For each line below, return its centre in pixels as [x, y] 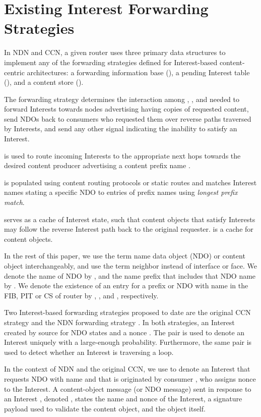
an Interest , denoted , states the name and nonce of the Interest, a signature [123, 399]
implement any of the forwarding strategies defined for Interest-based [111, 62]
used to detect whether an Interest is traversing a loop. [89, 352]
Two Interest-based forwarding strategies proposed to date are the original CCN [127, 312]
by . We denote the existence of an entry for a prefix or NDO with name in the [126, 285]
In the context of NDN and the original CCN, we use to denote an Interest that [127, 369]
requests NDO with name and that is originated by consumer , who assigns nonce [130, 378]
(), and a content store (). [44, 82]
